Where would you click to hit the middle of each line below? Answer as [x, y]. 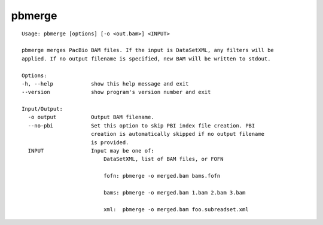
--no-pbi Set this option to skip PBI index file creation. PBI [141, 125]
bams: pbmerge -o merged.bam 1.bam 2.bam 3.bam [175, 192]
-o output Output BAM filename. [91, 117]
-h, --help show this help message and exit [105, 83]
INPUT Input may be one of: [91, 151]
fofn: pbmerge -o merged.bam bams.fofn [162, 176]
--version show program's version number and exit [116, 92]
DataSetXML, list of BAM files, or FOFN [164, 159]
